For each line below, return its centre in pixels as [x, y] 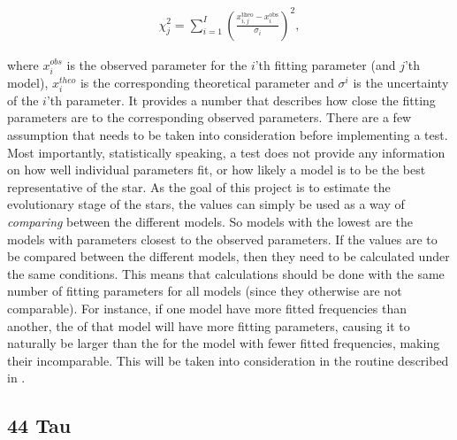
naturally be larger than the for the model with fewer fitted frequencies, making [224, 343]
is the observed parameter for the [157, 64]
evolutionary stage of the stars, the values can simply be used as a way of [206, 204]
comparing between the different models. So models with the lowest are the [210, 221]
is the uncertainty [401, 82]
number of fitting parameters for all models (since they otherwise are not [205, 291]
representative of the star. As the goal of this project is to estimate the [199, 186]
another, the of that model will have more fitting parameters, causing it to [209, 325]
